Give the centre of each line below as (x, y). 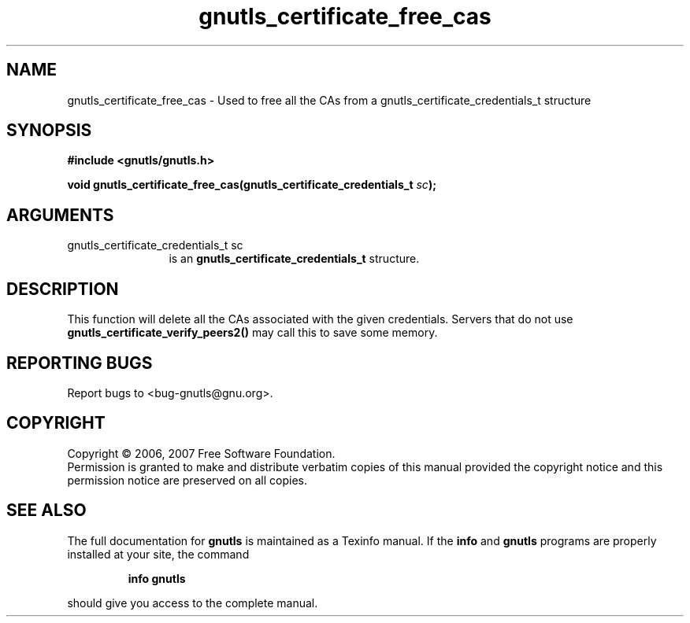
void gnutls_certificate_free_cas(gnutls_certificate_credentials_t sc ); (252, 185)
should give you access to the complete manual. (193, 603)
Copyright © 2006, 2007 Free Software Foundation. (201, 453)
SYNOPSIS (49, 131)
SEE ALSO (46, 511)
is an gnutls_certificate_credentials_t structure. (294, 259)
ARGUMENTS (60, 215)
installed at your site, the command (158, 554)
